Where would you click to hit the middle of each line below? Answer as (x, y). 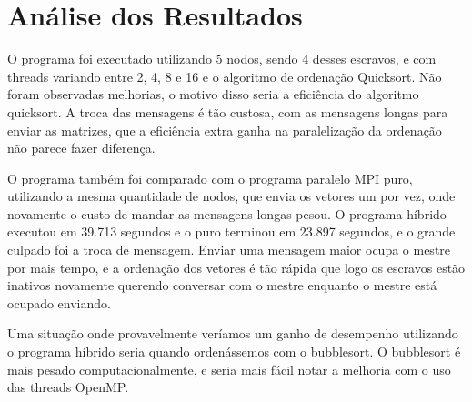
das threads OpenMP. (68, 387)
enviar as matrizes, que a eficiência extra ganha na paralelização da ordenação (225, 130)
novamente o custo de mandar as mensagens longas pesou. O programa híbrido (227, 213)
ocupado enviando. (59, 302)
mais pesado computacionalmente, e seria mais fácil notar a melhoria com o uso (229, 369)
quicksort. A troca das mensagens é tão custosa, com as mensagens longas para (228, 111)
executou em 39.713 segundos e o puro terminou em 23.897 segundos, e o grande (231, 231)
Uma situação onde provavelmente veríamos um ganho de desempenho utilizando (233, 333)
